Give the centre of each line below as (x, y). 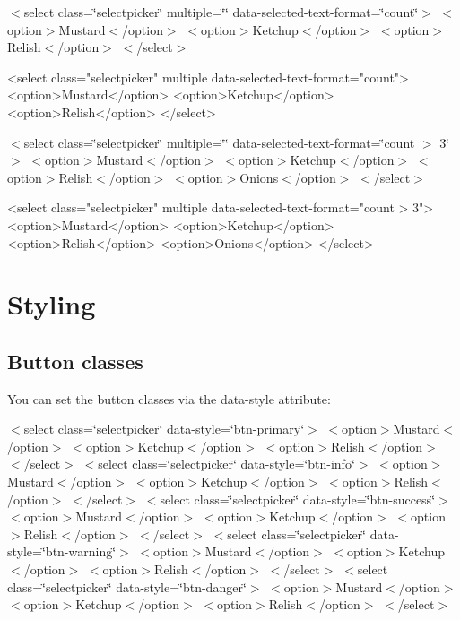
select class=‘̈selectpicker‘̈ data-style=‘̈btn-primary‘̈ (164, 429)
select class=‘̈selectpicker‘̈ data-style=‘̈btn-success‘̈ (298, 499)
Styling (52, 304)
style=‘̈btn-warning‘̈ (62, 551)
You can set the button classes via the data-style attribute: (169, 398)
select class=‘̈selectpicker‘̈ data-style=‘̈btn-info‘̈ (226, 464)
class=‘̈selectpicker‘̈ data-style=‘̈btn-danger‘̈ (127, 586)
